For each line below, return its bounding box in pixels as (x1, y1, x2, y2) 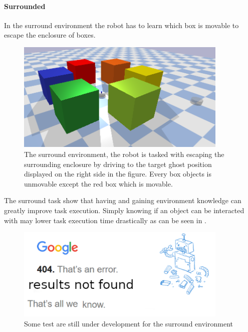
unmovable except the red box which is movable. (24, 178, 173, 189)
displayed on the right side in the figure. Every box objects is (24, 169, 211, 179)
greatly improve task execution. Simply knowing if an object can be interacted (4, 205, 244, 215)
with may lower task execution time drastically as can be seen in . (4, 215, 206, 225)
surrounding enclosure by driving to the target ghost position (24, 158, 212, 169)
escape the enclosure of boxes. (4, 30, 96, 40)
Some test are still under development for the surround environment (24, 318, 233, 328)
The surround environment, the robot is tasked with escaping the (24, 148, 224, 159)
